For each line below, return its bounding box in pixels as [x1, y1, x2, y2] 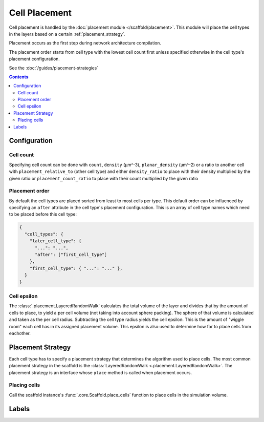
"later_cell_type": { [29, 238, 82, 244]
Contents [9, 74, 29, 80]
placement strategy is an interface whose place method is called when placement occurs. [9, 369, 192, 376]
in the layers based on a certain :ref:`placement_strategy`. [9, 31, 126, 37]
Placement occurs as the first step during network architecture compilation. [9, 40, 161, 46]
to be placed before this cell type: [9, 211, 77, 217]
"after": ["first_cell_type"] [35, 252, 108, 257]
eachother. [9, 330, 31, 336]
